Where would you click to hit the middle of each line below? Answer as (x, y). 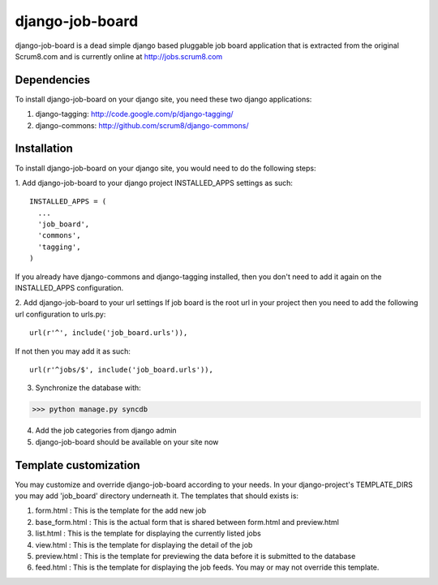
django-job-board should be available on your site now (127, 441)
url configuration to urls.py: (60, 314)
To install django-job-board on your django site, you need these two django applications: (163, 99)
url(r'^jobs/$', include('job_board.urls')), (122, 370)
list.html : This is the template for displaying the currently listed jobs (148, 533)
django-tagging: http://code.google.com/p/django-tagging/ (135, 114)
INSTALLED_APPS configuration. (69, 288)
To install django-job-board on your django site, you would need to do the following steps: (165, 168)
